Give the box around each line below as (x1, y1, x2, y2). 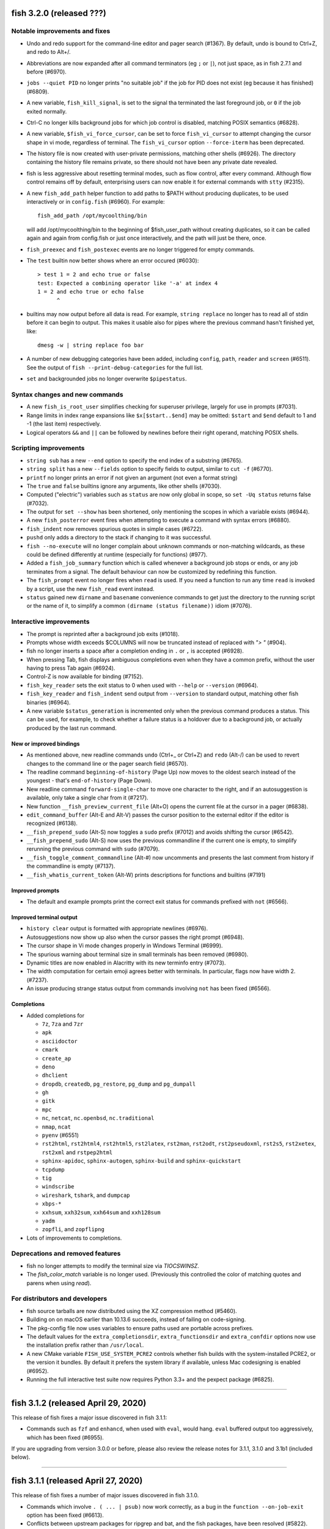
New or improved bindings (11, 740, 80, 747)
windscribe (42, 1183, 75, 1190)
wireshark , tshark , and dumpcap (42, 1191, 131, 1199)
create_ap (42, 1055, 71, 1062)
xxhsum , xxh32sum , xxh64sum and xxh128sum (42, 1209, 161, 1216)
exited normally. (26, 108, 67, 115)
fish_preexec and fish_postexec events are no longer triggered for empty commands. (26, 245, 255, 253)
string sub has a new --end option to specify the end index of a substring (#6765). (26, 456, 243, 464)
